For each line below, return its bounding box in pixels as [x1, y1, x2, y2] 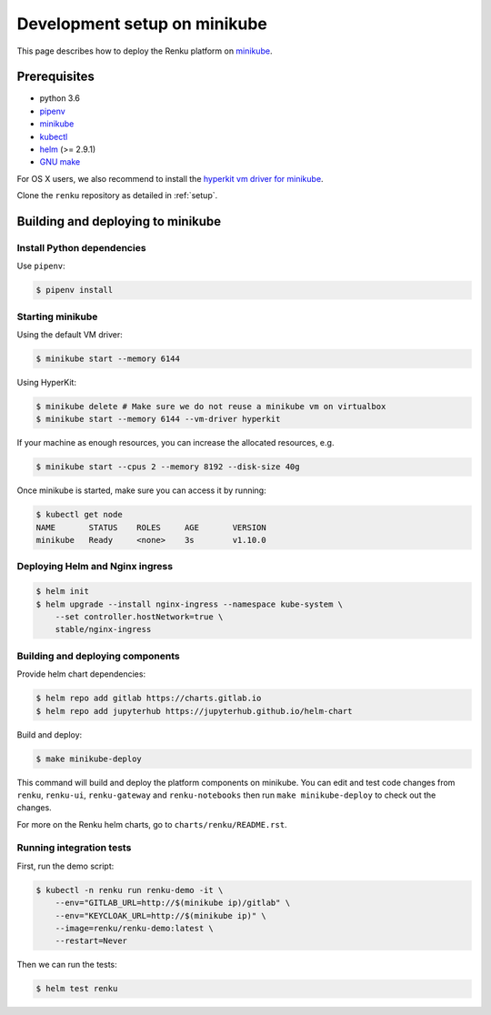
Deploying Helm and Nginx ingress [16, 560, 173, 573]
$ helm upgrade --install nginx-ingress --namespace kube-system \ [35, 598, 344, 609]
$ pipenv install [35, 285, 114, 296]
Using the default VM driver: [16, 329, 123, 340]
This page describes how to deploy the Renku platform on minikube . [16, 45, 273, 56]
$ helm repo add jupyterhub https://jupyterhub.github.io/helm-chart [35, 706, 353, 716]
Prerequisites [16, 69, 95, 85]
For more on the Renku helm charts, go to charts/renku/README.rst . [16, 819, 287, 829]
